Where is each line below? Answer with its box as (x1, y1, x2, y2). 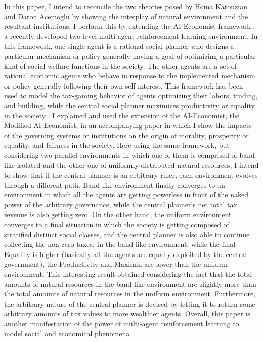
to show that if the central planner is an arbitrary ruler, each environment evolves (4, 169, 258, 180)
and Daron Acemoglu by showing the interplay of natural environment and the (4, 11, 248, 21)
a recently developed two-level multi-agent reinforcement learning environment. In (4, 30, 258, 41)
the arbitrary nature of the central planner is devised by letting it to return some (4, 298, 255, 309)
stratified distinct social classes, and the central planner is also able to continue (4, 229, 250, 239)
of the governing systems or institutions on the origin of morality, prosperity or (4, 130, 249, 140)
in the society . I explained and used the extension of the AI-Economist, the (4, 110, 240, 120)
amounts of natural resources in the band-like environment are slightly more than (4, 278, 256, 289)
